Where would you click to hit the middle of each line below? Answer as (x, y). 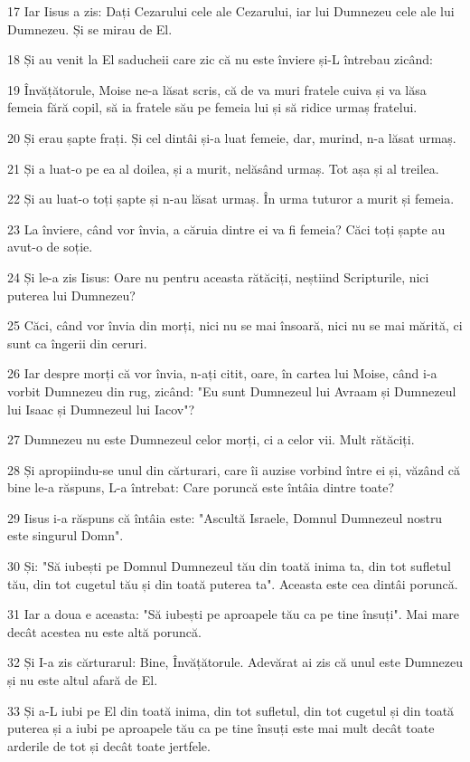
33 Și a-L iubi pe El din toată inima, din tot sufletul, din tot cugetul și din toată (231, 710)
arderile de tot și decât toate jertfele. (109, 745)
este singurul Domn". (66, 535)
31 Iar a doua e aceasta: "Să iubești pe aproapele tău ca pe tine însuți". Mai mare (234, 614)
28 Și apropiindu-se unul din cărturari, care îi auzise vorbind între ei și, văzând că (234, 469)
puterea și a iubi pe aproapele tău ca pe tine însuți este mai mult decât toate (221, 728)
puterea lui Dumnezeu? (71, 295)
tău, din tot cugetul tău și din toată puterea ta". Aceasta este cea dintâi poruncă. (233, 583)
